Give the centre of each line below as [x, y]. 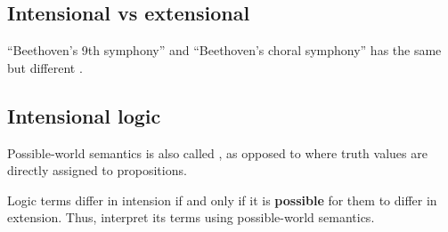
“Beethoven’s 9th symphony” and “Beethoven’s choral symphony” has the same [224, 50]
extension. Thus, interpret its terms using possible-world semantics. [191, 217]
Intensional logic [84, 115]
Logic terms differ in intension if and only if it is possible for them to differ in [222, 200]
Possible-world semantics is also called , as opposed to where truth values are [217, 152]
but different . [45, 67]
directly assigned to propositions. [97, 170]
